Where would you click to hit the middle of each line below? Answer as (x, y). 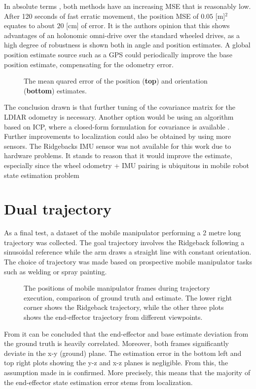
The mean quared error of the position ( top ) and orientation (116, 81)
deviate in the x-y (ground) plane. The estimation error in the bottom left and (123, 353)
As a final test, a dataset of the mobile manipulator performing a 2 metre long (123, 233)
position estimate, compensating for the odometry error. (89, 64)
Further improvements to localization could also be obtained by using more (118, 136)
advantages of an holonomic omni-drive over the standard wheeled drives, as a (122, 35)
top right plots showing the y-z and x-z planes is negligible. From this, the (116, 363)
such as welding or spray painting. (55, 271)
